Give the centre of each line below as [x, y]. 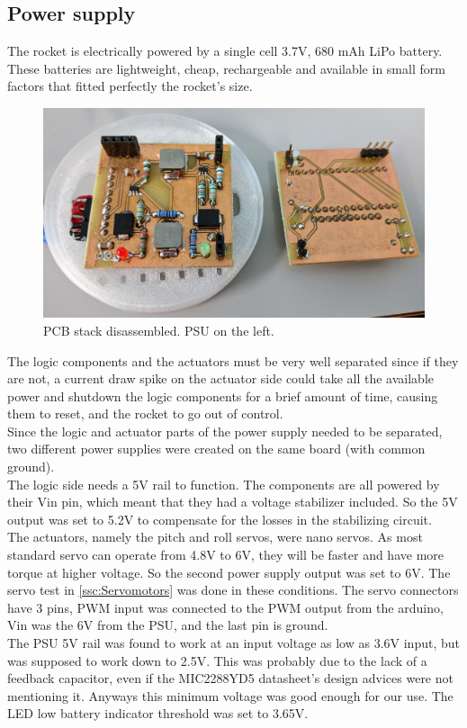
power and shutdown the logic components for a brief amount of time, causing [223, 395]
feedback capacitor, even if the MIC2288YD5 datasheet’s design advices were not [230, 678]
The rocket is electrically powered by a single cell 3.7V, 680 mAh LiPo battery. [225, 51]
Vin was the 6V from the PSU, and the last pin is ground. [168, 625]
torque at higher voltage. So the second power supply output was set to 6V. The [229, 572]
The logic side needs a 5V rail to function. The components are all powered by [224, 484]
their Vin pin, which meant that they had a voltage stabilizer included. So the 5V [233, 502]
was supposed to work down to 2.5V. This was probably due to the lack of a [217, 660]
